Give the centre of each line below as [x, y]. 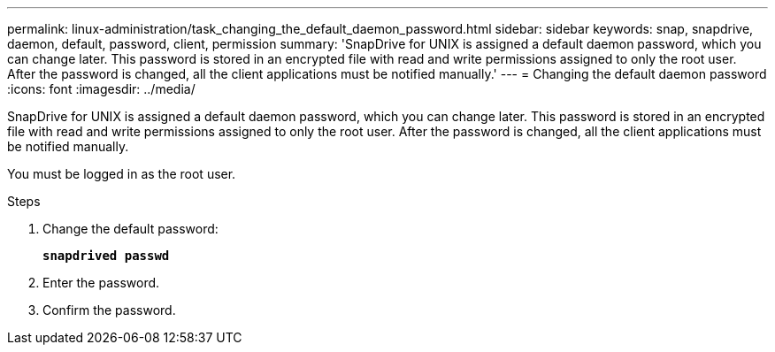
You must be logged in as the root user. [122, 174]
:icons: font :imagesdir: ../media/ [101, 89]
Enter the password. [101, 283]
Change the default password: [130, 229]
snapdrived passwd [106, 256]
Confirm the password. [109, 310]
